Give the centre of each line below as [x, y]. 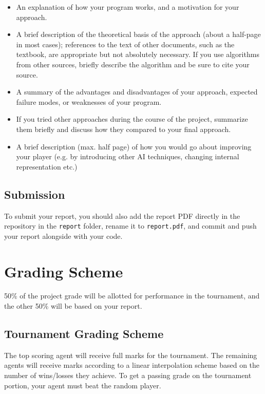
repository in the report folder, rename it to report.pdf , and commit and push [130, 226]
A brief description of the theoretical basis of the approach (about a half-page [138, 34]
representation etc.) [47, 166]
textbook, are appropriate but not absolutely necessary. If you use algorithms [138, 54]
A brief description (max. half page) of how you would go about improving [134, 146]
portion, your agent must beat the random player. [83, 385]
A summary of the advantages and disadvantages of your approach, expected [137, 92]
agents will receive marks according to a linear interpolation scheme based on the [132, 365]
